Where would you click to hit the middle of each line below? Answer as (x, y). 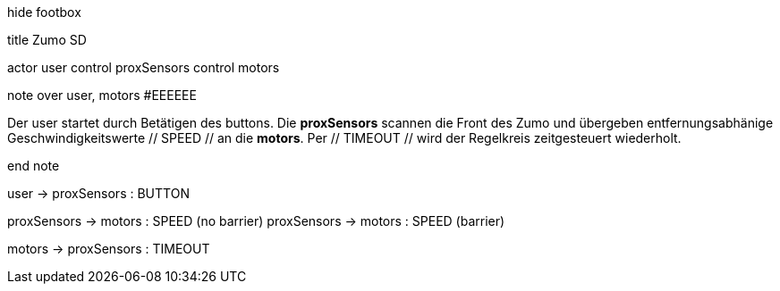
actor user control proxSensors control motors (144, 67)
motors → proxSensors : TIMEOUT (109, 249)
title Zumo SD (47, 40)
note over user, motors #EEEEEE (102, 95)
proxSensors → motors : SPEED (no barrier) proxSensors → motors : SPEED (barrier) (256, 221)
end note (34, 166)
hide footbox (44, 12)
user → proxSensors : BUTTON (98, 193)
